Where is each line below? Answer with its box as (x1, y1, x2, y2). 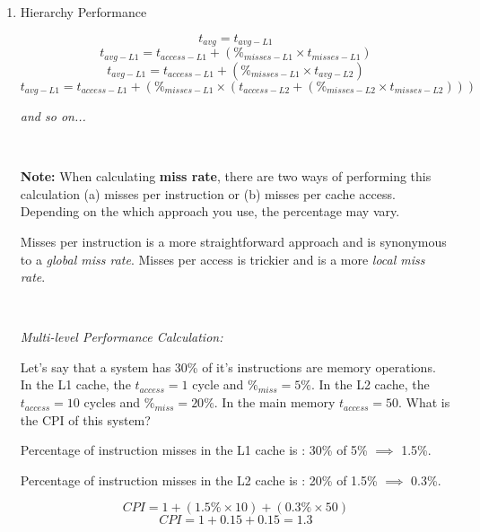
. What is (398, 393, 450, 412)
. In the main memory (214, 393, 336, 412)
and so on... (20, 106, 86, 125)
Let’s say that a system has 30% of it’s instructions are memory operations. (20, 357, 436, 376)
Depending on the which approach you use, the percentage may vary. (20, 202, 400, 221)
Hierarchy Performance (20, 3, 147, 21)
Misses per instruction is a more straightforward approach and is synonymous (20, 231, 447, 250)
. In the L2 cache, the (311, 375, 430, 394)
